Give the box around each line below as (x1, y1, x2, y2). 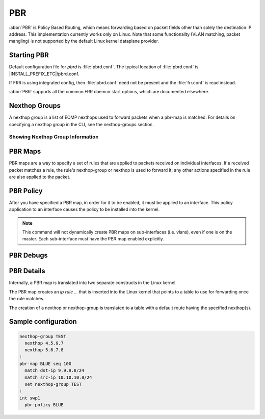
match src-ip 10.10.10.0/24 (25, 374, 92, 380)
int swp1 (19, 395, 41, 401)
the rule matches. (9, 296, 45, 302)
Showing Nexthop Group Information (9, 133, 99, 140)
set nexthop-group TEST (25, 382, 82, 387)
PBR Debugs (9, 251, 48, 260)
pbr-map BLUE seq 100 (19, 361, 72, 367)
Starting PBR (9, 51, 49, 59)
